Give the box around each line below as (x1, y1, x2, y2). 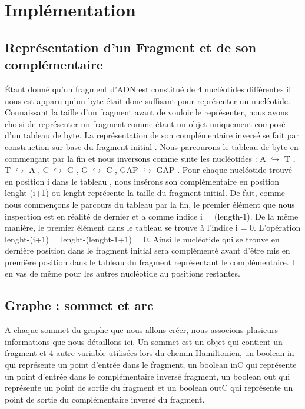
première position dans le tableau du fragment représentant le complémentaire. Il (5, 255, 297, 268)
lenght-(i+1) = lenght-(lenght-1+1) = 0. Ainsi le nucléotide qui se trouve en (5, 232, 280, 245)
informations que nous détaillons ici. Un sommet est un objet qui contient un (5, 335, 283, 347)
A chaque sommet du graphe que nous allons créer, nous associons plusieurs (5, 324, 278, 336)
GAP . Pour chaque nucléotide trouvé (156, 164, 293, 176)
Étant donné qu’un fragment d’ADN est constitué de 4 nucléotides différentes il (5, 82, 291, 95)
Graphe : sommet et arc (5, 296, 154, 314)
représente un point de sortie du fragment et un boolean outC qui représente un (5, 381, 293, 394)
